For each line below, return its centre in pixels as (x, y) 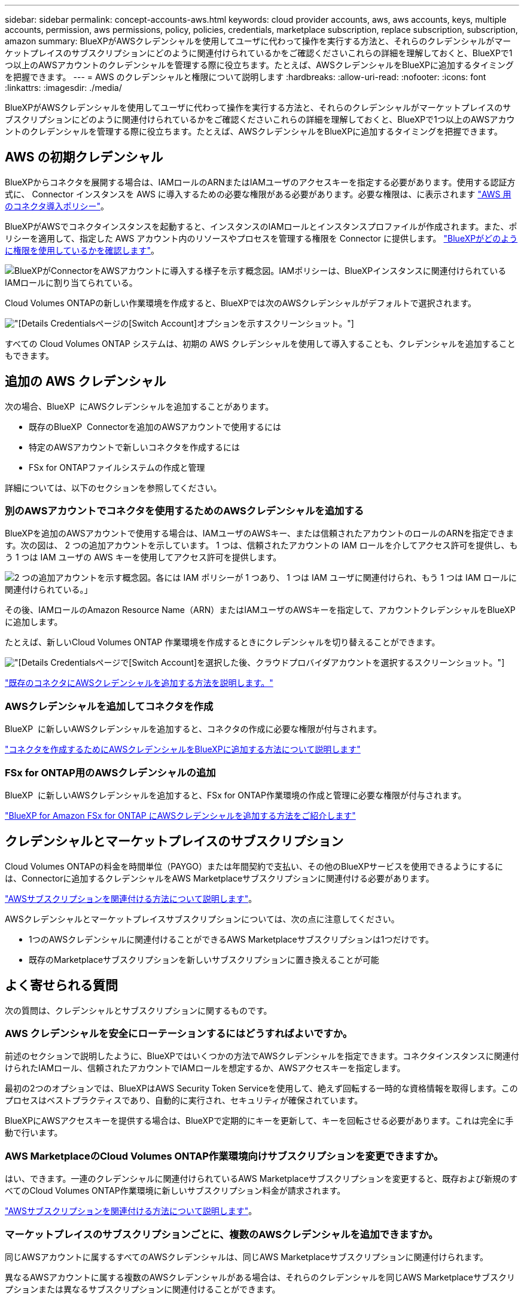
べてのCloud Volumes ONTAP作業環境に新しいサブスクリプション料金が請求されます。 (175, 1191)
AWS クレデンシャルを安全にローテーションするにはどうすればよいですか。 (179, 1033)
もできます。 (30, 355)
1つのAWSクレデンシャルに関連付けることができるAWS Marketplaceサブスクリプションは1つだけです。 (231, 939)
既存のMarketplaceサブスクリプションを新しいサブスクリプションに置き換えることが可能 (204, 959)
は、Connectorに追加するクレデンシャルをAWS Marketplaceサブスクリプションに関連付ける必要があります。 (220, 878)
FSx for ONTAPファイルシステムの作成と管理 (117, 467)
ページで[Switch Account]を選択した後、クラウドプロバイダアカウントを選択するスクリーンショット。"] (300, 663)
